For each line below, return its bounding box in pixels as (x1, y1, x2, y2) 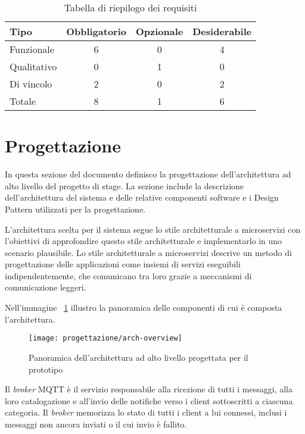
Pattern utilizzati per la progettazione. (5, 202, 145, 215)
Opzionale (136, 24, 183, 38)
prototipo (29, 363, 63, 375)
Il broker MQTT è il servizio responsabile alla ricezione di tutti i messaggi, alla (5, 383, 292, 395)
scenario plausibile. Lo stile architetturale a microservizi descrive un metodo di (5, 246, 292, 258)
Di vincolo (10, 77, 52, 90)
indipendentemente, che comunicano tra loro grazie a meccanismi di (5, 269, 252, 282)
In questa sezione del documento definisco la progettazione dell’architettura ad (5, 168, 291, 180)
